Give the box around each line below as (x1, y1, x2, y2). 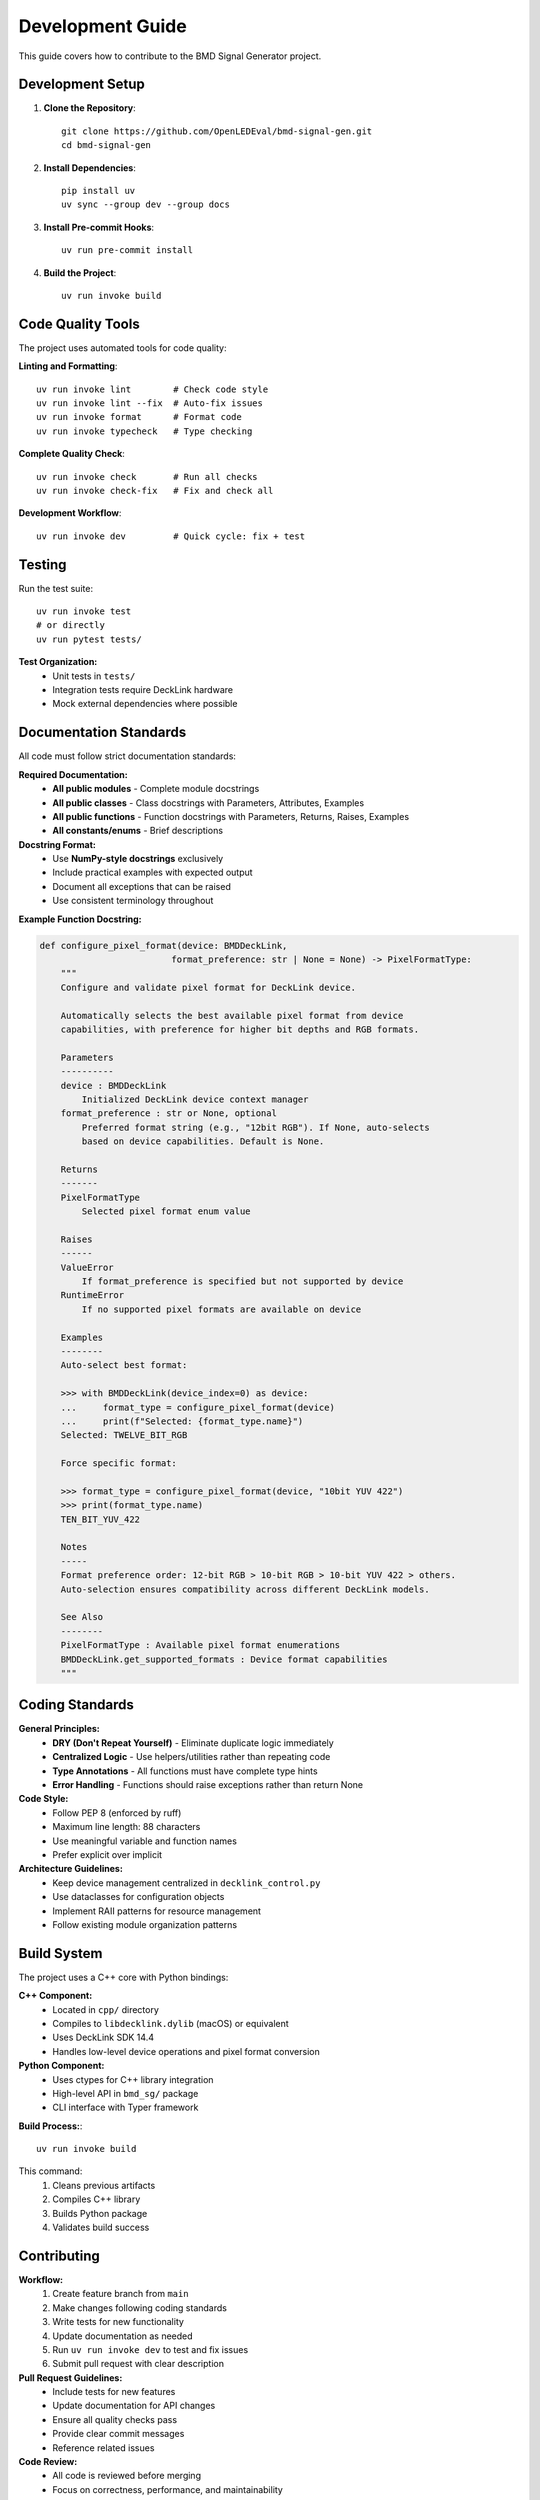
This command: (18, 2165, 83, 2177)
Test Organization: (18, 656, 98, 668)
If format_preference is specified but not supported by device (81, 1275, 404, 1287)
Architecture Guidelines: (18, 1863, 124, 1875)
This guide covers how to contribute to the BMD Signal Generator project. (18, 50, 322, 62)
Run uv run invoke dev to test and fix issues (52, 2343, 249, 2355)
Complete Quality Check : (18, 448, 125, 460)
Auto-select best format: (60, 1360, 188, 1371)
